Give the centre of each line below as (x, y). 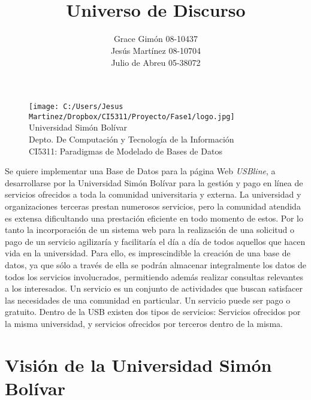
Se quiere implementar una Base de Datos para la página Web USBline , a (140, 171)
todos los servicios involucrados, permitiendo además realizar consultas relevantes (154, 276)
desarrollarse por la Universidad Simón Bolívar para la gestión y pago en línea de (154, 182)
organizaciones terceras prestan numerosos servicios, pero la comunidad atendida (153, 206)
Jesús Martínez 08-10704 (156, 50)
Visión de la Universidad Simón (138, 364)
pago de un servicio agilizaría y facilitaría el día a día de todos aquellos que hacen (155, 241)
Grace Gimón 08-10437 (156, 39)
